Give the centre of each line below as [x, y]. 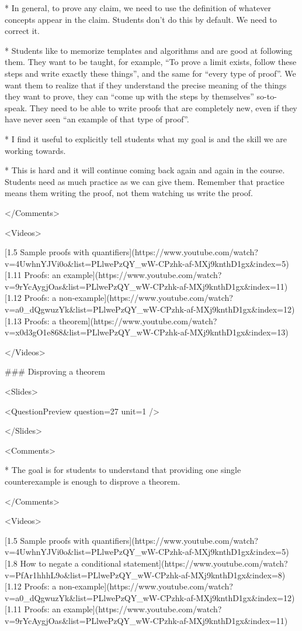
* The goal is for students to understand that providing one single [123, 470]
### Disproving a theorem [55, 371]
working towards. [35, 150]
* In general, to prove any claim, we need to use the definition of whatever [138, 8]
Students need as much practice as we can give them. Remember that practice [145, 181]
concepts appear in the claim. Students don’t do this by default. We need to [141, 19]
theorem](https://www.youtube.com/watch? [138, 320]
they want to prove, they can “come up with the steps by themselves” [129, 96]
